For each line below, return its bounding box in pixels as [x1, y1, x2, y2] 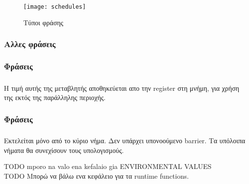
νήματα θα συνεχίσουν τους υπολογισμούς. [4, 145, 124, 155]
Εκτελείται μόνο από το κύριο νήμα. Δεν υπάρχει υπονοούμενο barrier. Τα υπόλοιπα [4, 135, 246, 146]
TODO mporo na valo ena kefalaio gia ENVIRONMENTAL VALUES [4, 161, 212, 171]
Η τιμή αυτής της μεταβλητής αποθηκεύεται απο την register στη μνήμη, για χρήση [4, 83, 239, 93]
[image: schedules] [23, 3, 86, 10]
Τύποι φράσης [23, 17, 64, 27]
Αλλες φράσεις [4, 38, 56, 50]
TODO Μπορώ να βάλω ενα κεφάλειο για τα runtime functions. [4, 170, 189, 181]
